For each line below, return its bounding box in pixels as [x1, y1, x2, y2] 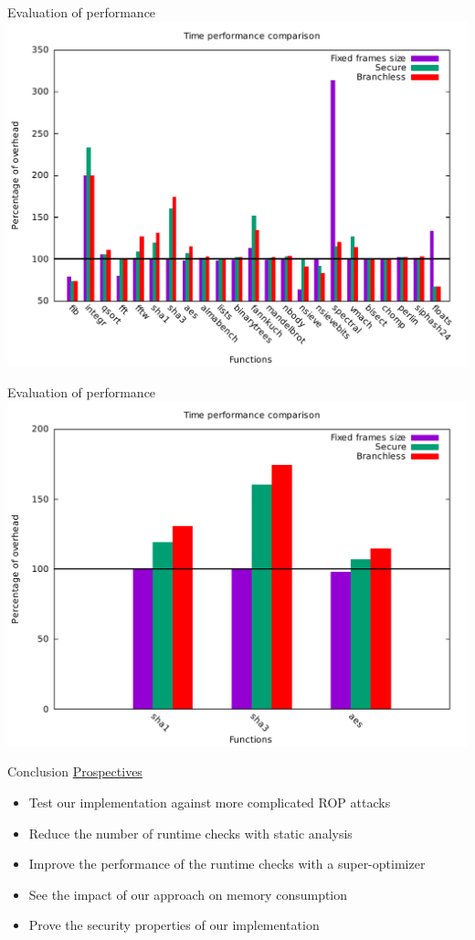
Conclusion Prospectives [7, 762, 142, 781]
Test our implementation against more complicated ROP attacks [28, 792, 391, 811]
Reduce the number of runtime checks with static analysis [28, 823, 353, 842]
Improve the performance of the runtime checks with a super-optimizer [28, 854, 426, 873]
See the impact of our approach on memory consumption [28, 884, 348, 903]
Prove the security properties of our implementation [28, 915, 320, 935]
